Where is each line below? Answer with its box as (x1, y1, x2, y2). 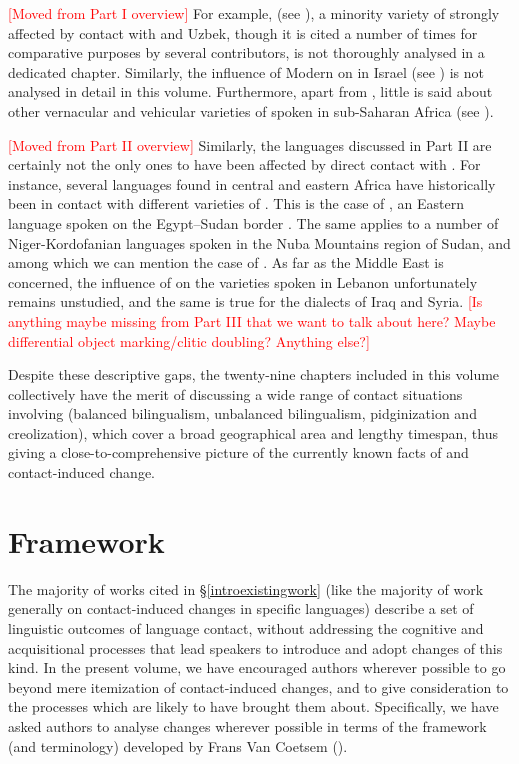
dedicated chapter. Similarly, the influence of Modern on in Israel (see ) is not (8, 61, 485, 82)
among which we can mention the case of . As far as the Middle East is (8, 252, 444, 273)
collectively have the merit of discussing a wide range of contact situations (8, 383, 463, 404)
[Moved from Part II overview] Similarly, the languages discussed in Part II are (8, 134, 492, 155)
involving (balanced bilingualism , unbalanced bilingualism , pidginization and (8, 403, 477, 424)
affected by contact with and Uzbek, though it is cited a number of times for (8, 22, 478, 43)
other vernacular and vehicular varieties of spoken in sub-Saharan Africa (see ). (8, 100, 494, 121)
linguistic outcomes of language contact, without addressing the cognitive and (8, 617, 484, 638)
